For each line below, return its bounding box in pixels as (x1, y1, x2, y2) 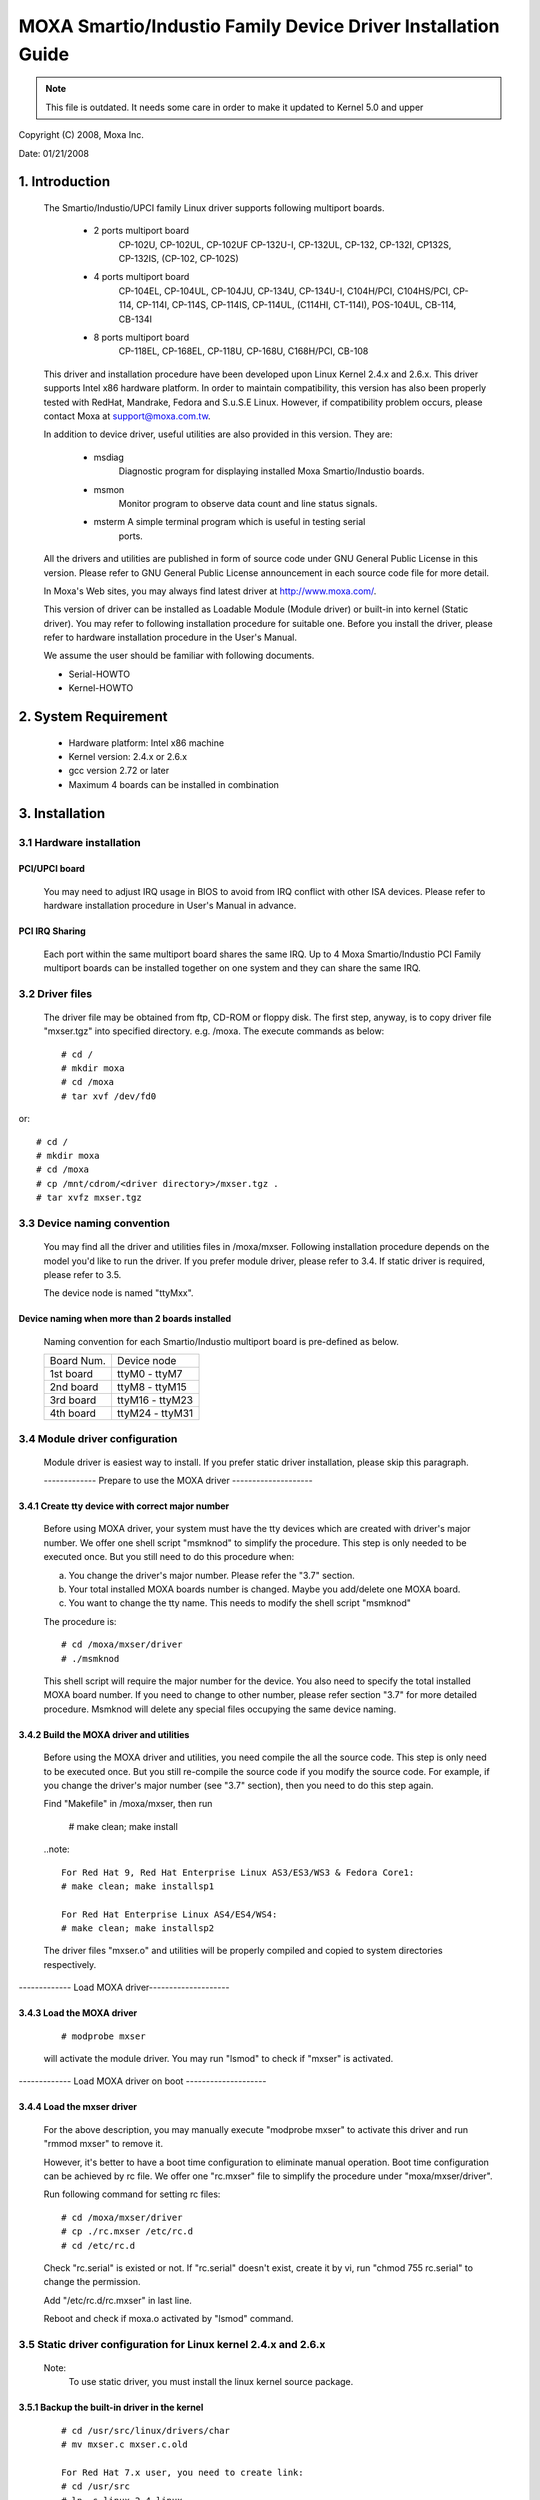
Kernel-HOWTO (68, 682, 134, 694)
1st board (49, 1367, 94, 1381)
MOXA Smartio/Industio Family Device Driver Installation (18, 15, 500, 37)
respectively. (43, 1958, 97, 1970)
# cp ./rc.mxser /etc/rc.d (61, 2226, 194, 2237)
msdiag (93, 451, 125, 463)
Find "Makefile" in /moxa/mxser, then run (43, 1798, 213, 1810)
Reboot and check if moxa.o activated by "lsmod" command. (43, 2313, 294, 2325)
